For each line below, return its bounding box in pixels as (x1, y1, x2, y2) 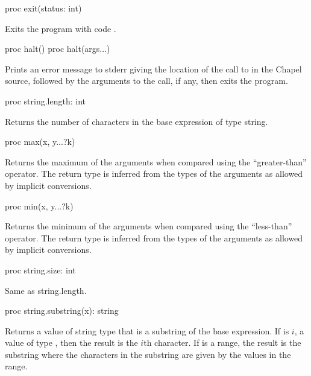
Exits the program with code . (5, 22, 116, 34)
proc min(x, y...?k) (5, 199, 74, 212)
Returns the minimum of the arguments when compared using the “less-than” (5, 220, 292, 232)
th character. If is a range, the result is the (143, 336, 301, 349)
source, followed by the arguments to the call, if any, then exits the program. (5, 74, 288, 87)
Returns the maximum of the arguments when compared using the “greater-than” (5, 155, 307, 168)
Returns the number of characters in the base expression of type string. (5, 115, 268, 127)
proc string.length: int (5, 94, 86, 107)
